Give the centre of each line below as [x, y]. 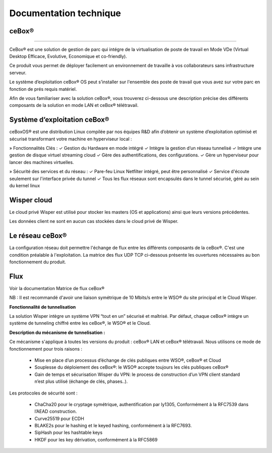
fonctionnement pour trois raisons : [46, 349]
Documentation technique [65, 13]
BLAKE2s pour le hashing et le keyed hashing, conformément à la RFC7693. [113, 426]
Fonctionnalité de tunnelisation [43, 307]
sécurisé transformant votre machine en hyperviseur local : [71, 139]
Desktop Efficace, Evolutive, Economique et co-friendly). [68, 56]
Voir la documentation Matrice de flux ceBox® [57, 288]
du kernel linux [25, 185]
